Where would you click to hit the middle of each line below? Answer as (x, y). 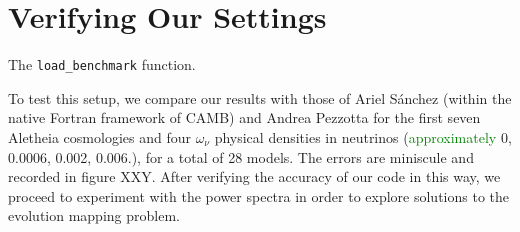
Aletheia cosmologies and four (99, 136)
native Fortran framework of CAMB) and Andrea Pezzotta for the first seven (244, 117)
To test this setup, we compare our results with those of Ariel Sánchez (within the (260, 97)
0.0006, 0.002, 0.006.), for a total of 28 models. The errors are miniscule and (241, 156)
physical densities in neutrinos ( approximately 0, (363, 136)
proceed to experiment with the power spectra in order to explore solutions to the (258, 195)
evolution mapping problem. (94, 215)
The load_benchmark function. (102, 64)
